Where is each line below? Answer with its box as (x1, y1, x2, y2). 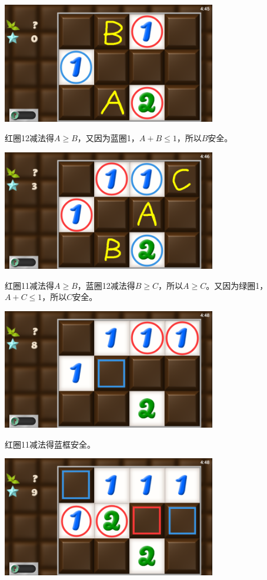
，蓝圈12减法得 (77, 279, 135, 291)
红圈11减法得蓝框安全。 (5, 438, 95, 450)
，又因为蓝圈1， (77, 132, 139, 144)
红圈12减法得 (5, 132, 54, 144)
